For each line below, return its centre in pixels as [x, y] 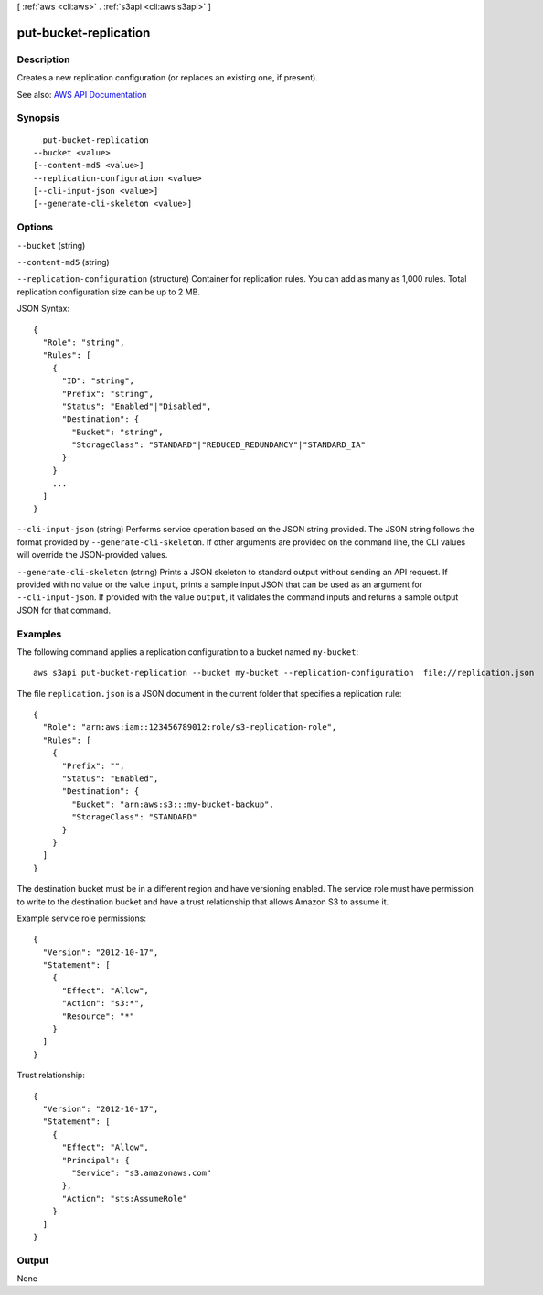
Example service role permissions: [81, 918]
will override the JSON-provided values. [92, 555]
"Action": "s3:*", [103, 1003]
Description [43, 59]
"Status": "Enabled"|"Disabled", [137, 406]
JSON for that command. [64, 610]
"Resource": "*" [98, 1016]
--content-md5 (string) [63, 262]
